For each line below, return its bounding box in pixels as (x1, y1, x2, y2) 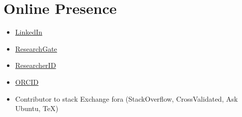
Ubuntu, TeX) (15, 103, 59, 114)
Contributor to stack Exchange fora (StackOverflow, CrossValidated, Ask (15, 93, 238, 104)
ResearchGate (15, 43, 57, 54)
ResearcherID (15, 60, 56, 70)
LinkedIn (15, 27, 43, 37)
